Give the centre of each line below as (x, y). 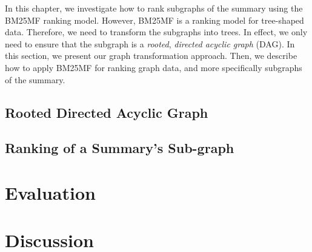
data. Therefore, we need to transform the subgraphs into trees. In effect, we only (156, 32)
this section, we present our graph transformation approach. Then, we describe (151, 56)
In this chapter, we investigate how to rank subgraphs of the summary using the (154, 8)
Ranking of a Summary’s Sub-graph (120, 148)
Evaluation (50, 192)
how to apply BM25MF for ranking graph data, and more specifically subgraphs (154, 67)
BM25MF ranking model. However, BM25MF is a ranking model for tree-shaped (154, 20)
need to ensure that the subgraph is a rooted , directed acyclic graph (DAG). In (150, 43)
